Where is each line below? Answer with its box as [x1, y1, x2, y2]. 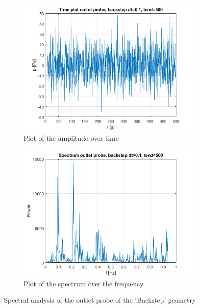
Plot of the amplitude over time [24, 132, 119, 143]
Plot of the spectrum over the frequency [24, 278, 144, 288]
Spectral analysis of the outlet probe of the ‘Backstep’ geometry [4, 295, 196, 305]
